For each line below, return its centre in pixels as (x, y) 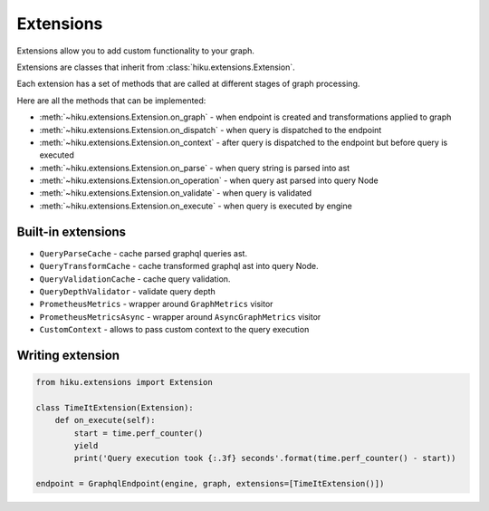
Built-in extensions (72, 231)
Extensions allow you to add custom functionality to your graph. (136, 51)
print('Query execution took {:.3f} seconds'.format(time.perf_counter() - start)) (265, 458)
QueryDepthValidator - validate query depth (128, 291)
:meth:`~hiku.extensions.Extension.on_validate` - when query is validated (176, 193)
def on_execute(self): (105, 420)
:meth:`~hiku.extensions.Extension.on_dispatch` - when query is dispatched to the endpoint (211, 130)
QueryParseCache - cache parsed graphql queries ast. (144, 253)
